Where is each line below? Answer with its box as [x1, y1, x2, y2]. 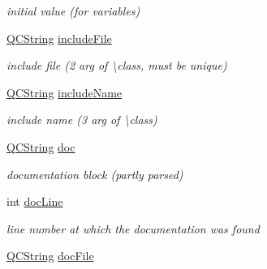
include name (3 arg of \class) [6, 111, 157, 128]
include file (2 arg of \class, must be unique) [6, 57, 227, 74]
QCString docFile [6, 247, 94, 264]
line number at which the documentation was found [6, 220, 260, 237]
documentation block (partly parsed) [6, 165, 183, 182]
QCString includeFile [6, 29, 112, 46]
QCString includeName [6, 83, 123, 100]
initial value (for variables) [6, 2, 140, 19]
